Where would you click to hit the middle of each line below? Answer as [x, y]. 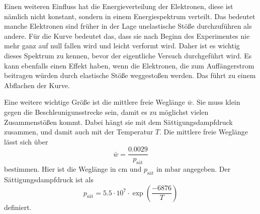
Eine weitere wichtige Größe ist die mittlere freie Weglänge [95, 102]
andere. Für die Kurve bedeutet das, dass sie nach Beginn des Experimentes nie [127, 35]
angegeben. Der [207, 169]
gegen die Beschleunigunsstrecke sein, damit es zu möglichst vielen [106, 112]
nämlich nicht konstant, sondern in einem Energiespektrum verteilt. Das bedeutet [130, 16]
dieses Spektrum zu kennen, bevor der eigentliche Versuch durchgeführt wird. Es [128, 55]
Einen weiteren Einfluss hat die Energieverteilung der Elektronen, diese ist [119, 6]
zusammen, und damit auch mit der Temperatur [79, 132]
